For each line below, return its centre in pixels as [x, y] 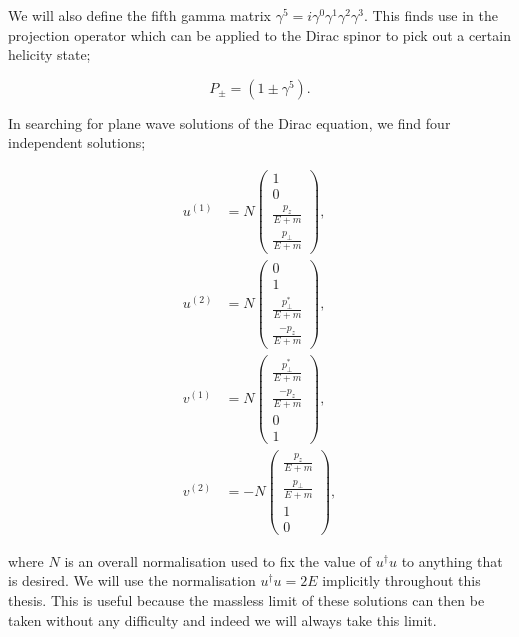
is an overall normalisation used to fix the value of [218, 560]
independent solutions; [77, 142]
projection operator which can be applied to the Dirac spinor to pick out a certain [259, 34]
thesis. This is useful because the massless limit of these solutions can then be [246, 599]
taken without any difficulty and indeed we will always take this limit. [222, 619]
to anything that [452, 560]
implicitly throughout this [401, 580]
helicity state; [49, 54]
